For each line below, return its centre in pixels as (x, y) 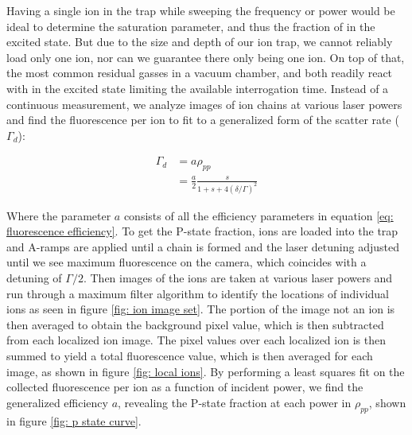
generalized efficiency (57, 402)
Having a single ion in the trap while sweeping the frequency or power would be (201, 10)
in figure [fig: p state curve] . (74, 420)
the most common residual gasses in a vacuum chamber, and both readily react (200, 73)
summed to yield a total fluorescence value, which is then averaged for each (190, 355)
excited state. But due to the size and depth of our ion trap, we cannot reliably (200, 42)
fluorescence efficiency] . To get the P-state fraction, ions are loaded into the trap (202, 231)
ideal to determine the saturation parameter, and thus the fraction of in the (191, 26)
